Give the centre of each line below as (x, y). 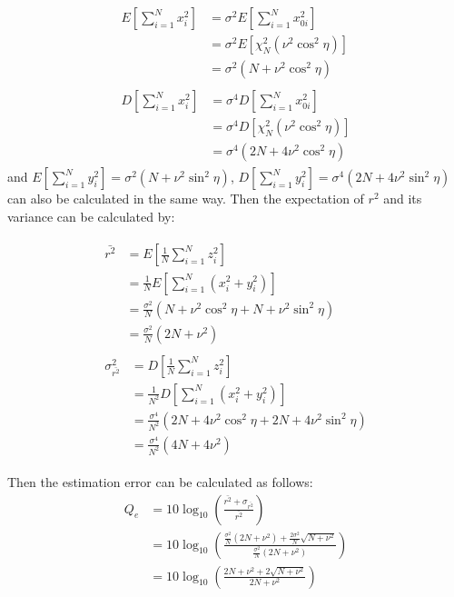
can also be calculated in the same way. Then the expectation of (186, 199)
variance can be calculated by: (91, 216)
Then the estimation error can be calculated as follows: (160, 482)
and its (403, 199)
